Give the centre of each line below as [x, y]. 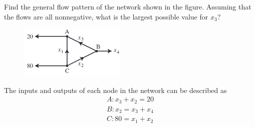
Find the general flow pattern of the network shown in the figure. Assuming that [128, 6]
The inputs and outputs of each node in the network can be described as [115, 90]
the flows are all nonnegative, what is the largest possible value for [106, 16]
